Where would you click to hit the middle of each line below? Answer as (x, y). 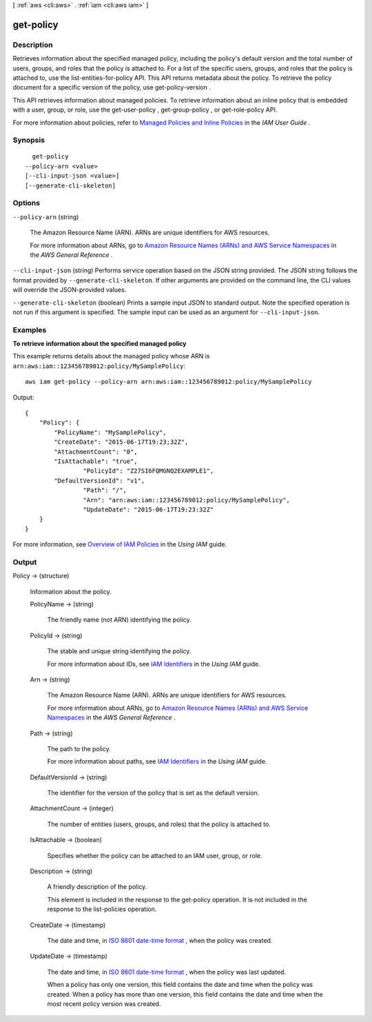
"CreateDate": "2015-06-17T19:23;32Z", (121, 442)
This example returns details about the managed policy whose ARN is (111, 356)
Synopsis (29, 140)
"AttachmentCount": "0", (96, 452)
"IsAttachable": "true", (96, 461)
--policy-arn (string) (46, 216)
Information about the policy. (71, 591)
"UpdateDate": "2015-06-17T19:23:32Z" (148, 509)
